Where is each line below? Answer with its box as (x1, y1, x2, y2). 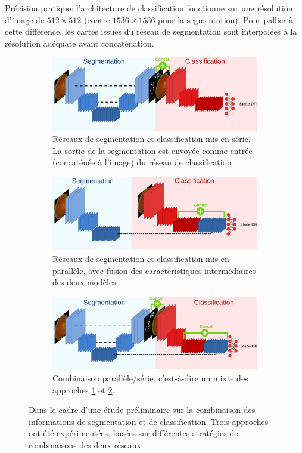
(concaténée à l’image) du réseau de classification (52, 156, 232, 168)
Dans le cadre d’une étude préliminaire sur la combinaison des (29, 403, 256, 416)
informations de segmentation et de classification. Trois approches (29, 415, 269, 427)
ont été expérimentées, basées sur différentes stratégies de (29, 427, 238, 439)
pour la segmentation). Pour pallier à (158, 13, 294, 26)
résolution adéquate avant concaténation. (5, 36, 154, 49)
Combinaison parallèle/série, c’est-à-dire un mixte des (52, 372, 248, 384)
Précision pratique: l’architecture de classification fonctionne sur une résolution (5, 2, 293, 14)
